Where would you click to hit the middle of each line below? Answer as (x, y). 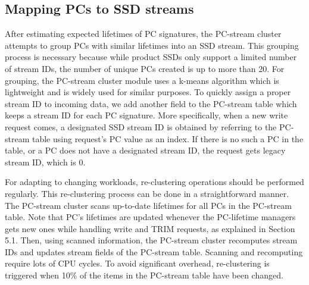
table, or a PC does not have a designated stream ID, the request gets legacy (145, 150)
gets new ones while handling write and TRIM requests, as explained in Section (150, 228)
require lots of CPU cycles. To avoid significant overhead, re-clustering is (137, 263)
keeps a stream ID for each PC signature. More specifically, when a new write (146, 115)
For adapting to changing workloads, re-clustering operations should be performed (154, 182)
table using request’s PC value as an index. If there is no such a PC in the (168, 138)
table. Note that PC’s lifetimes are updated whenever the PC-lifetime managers (150, 217)
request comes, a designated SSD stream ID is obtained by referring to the (141, 126)
